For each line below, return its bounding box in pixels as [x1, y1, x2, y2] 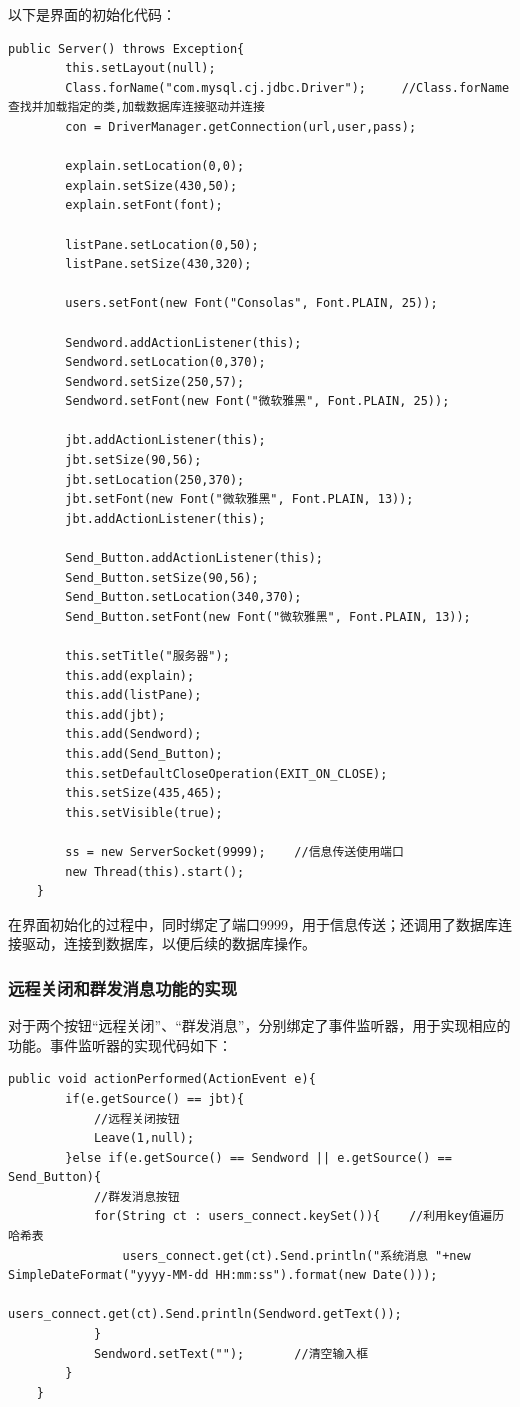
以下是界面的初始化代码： [8, 4, 176, 24]
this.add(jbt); [65, 707, 166, 722]
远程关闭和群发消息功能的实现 [8, 975, 238, 1000]
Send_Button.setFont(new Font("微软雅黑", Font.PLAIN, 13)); [65, 609, 471, 624]
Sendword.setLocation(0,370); [65, 355, 266, 370]
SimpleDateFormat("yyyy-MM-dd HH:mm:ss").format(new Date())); [8, 1268, 438, 1283]
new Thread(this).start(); [65, 864, 245, 879]
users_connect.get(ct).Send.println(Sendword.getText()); [8, 1307, 402, 1322]
